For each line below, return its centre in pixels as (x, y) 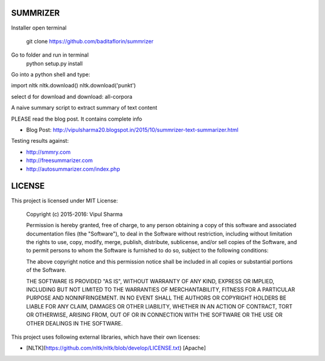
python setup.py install (54, 63)
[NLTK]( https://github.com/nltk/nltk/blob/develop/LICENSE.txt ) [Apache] (116, 348)
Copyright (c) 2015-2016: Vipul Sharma (74, 214)
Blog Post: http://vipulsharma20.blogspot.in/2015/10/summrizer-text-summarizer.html (132, 130)
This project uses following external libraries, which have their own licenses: (106, 337)
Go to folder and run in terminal (50, 55)
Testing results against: (40, 141)
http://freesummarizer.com (60, 160)
